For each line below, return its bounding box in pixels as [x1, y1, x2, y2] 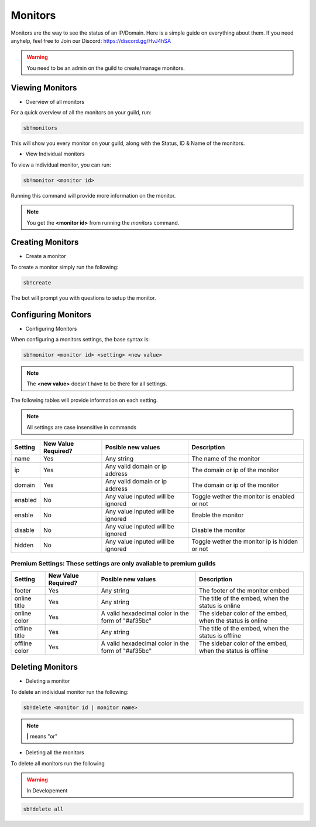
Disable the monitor [191, 526, 246, 534]
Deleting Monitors [11, 662, 78, 672]
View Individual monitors [25, 150, 85, 158]
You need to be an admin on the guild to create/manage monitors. [26, 65, 186, 72]
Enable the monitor [191, 511, 244, 519]
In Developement [26, 787, 68, 794]
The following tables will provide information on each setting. [11, 396, 158, 404]
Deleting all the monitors [25, 749, 84, 756]
